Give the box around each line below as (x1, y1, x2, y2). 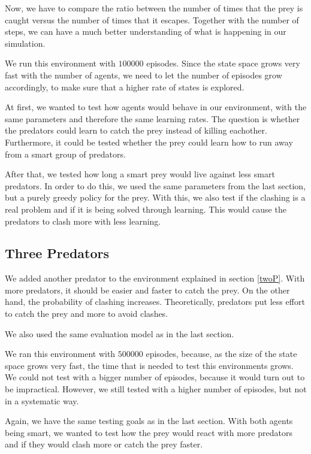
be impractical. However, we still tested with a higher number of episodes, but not (5, 383, 307, 395)
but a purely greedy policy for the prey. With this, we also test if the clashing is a (5, 191, 306, 204)
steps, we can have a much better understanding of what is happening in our (5, 25, 286, 38)
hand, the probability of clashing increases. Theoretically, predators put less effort (5, 295, 305, 308)
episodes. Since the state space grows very (146, 57, 300, 69)
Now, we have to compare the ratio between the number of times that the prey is (5, 2, 303, 14)
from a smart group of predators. (5, 147, 126, 160)
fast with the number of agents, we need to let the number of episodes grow (5, 68, 282, 81)
